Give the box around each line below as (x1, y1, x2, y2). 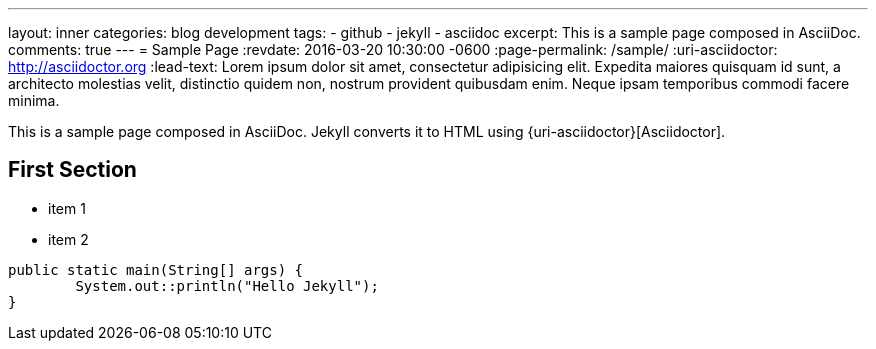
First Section (8, 157, 137, 183)
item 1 (48, 199, 86, 217)
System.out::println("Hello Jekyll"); (75, 277, 379, 294)
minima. (8, 92, 60, 109)
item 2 (48, 230, 89, 248)
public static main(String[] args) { (8, 261, 304, 278)
